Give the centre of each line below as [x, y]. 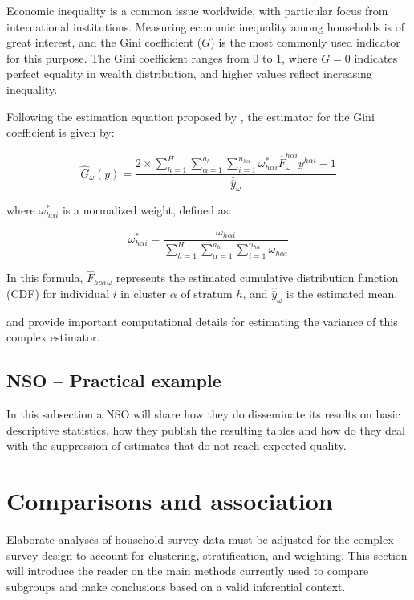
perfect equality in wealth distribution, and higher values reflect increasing [189, 73]
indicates [376, 57]
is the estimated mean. [342, 293]
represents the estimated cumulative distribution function [257, 278]
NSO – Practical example [114, 380]
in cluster [144, 293]
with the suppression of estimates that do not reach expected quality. [177, 445]
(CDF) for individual [58, 293]
